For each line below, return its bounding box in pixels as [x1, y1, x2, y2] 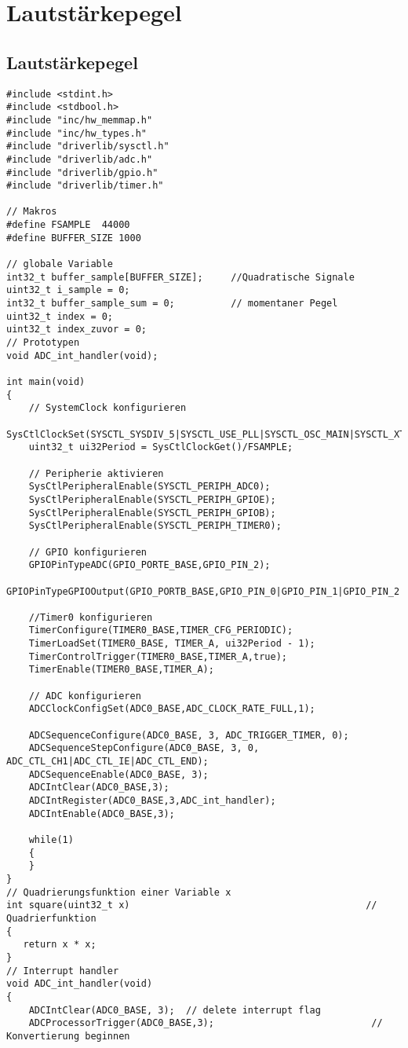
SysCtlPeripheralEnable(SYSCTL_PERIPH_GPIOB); [28, 507, 276, 519]
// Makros [6, 206, 57, 218]
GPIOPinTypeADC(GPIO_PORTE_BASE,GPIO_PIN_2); [28, 559, 271, 571]
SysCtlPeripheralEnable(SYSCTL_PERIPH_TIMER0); [28, 520, 282, 532]
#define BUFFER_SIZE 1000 [6, 232, 141, 244]
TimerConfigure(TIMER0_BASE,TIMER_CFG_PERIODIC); [28, 625, 293, 636]
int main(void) [6, 376, 86, 388]
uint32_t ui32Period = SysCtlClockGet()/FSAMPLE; [28, 442, 293, 453]
